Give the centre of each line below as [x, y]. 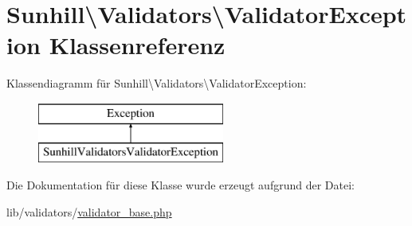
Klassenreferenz [137, 45]
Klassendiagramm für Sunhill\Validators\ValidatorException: [157, 83]
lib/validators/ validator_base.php [89, 211]
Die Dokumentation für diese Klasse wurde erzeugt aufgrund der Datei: [180, 185]
